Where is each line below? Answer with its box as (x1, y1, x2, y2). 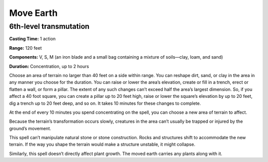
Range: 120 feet (9, 45, 42, 51)
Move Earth (9, 7, 58, 18)
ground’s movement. (9, 125, 52, 131)
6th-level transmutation (9, 22, 90, 31)
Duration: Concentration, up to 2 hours (9, 63, 89, 69)
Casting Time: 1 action (9, 36, 56, 42)
